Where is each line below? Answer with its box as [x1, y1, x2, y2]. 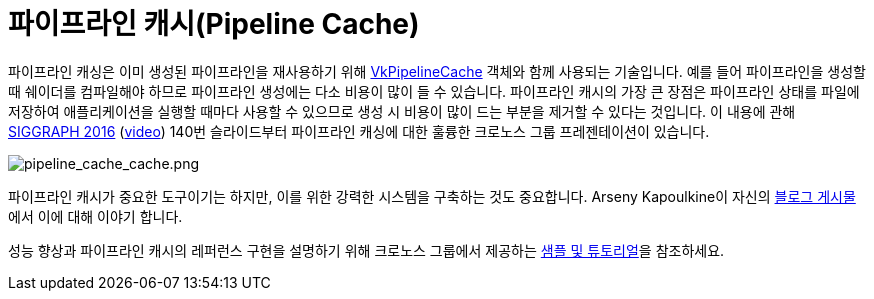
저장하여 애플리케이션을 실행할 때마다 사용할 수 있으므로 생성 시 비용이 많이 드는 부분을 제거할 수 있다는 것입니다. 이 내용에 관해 [8, 102, 796, 120]
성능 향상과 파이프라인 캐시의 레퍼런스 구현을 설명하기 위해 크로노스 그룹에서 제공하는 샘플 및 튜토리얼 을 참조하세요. [8, 241, 725, 259]
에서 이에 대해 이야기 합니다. [8, 207, 183, 225]
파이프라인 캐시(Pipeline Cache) [8, 7, 420, 41]
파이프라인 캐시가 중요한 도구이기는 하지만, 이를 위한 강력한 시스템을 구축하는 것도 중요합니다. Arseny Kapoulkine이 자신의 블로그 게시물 [8, 187, 856, 205]
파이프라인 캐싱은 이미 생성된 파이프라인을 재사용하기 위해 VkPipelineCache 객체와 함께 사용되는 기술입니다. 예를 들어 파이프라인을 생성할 [8, 62, 866, 80]
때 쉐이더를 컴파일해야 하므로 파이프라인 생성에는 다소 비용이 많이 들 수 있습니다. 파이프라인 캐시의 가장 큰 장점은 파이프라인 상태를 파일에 [8, 82, 860, 100]
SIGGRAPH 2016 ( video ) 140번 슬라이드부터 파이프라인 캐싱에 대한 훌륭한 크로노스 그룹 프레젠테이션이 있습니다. [8, 122, 710, 140]
